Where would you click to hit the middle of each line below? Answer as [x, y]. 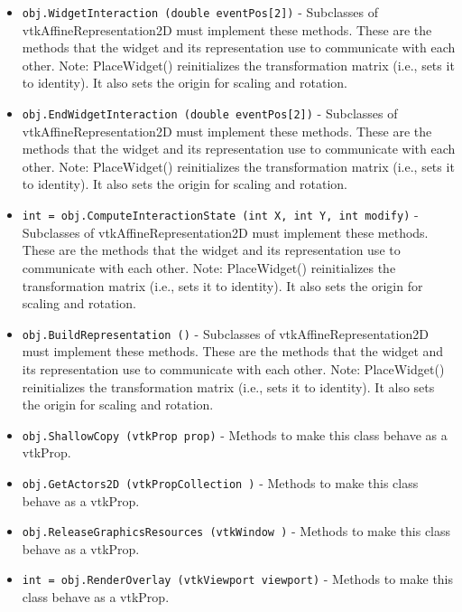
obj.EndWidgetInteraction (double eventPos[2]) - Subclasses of [210, 113]
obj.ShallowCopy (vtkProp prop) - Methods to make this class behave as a [235, 434]
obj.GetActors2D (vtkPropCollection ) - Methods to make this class [220, 482]
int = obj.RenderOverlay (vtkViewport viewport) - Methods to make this [238, 579]
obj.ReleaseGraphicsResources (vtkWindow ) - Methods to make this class [236, 531]
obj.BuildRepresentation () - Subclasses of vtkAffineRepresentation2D [225, 333]
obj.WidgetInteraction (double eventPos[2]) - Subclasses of [200, 12]
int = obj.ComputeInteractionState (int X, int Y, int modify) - [220, 215]
